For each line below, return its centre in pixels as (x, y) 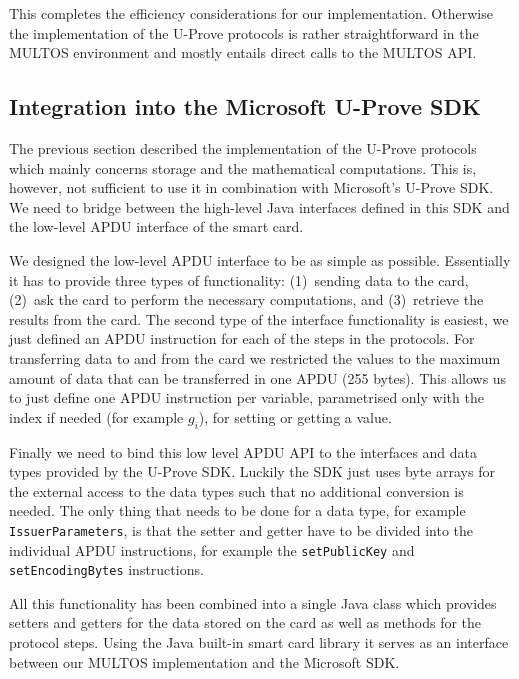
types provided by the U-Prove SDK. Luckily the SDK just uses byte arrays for (252, 471)
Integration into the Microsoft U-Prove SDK (245, 106)
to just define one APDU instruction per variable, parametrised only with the (246, 397)
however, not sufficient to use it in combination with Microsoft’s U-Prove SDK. (251, 187)
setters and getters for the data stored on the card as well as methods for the (245, 622)
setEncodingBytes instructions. (106, 569)
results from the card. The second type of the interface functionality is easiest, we (259, 318)
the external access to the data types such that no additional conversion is (236, 490)
